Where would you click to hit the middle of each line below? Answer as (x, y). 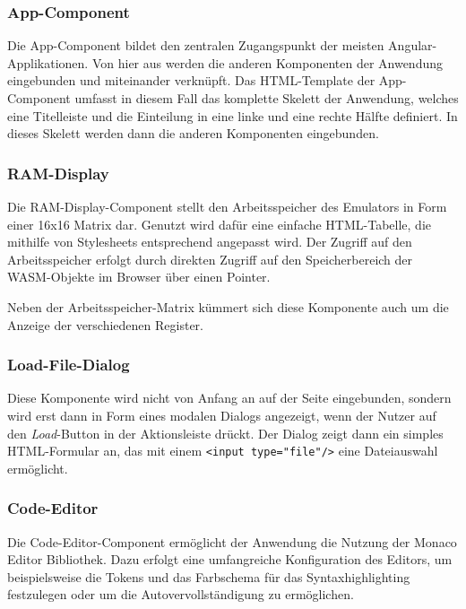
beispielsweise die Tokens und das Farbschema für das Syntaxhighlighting (209, 576)
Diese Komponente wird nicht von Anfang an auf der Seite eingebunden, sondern (229, 398)
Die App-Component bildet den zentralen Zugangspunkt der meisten (196, 45)
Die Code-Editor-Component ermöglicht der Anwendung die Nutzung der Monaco (232, 541)
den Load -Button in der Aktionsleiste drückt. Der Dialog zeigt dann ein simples (225, 433)
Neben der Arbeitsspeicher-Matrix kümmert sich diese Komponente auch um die (228, 306)
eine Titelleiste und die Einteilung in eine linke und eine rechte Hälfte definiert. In (233, 115)
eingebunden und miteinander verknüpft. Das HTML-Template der (191, 80)
